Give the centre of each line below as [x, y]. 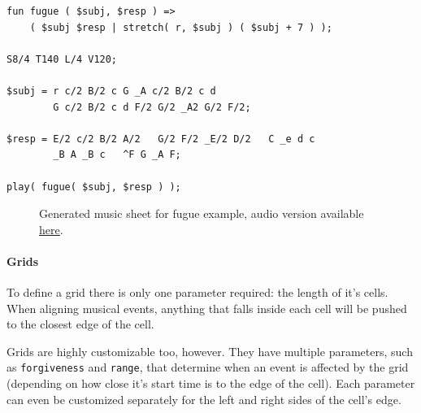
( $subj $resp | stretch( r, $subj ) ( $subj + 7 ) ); [181, 27]
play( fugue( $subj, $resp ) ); [94, 187]
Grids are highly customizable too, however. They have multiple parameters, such [210, 351]
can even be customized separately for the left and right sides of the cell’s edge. [204, 399]
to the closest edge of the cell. [80, 324]
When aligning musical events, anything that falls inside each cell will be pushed [207, 308]
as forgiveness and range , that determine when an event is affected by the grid [208, 367]
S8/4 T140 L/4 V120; [62, 59]
